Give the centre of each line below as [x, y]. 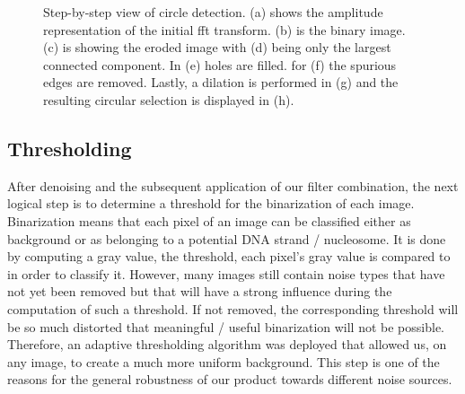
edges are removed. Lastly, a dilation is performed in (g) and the [221, 82]
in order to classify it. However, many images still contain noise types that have [226, 273]
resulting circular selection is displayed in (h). [169, 99]
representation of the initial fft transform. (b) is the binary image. [224, 29]
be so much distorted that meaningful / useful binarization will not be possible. [226, 326]
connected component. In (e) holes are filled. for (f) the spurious [220, 64]
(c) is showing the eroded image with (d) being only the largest [217, 47]
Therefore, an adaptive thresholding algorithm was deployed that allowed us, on [227, 344]
